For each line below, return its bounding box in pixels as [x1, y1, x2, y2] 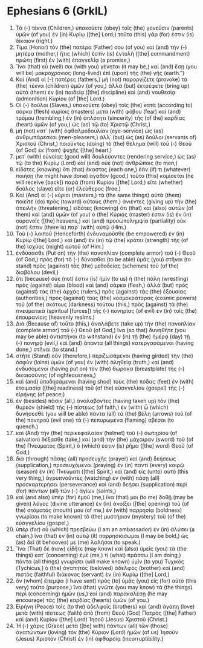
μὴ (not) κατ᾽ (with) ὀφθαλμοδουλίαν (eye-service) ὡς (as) [15, 127, 164, 134]
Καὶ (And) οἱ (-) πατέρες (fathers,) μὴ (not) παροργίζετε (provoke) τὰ [15, 76, 188, 83]
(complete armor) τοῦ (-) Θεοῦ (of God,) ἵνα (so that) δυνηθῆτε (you [15, 326, 186, 333]
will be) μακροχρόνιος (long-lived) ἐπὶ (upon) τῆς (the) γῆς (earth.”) [15, 69, 185, 76]
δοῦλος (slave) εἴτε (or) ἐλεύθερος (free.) [15, 185, 121, 192]
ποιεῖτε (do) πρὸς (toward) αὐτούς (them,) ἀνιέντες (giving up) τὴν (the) [15, 198, 197, 205]
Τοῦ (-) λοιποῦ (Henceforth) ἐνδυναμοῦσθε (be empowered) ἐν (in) [15, 230, 185, 237]
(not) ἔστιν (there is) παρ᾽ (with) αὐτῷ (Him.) [15, 223, 126, 231]
